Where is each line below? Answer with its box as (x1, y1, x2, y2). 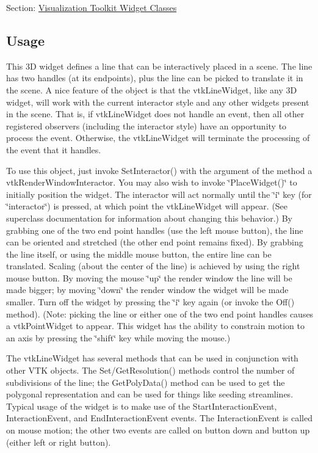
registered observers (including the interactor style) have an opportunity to (6, 119, 287, 132)
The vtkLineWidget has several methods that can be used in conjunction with (6, 352, 298, 364)
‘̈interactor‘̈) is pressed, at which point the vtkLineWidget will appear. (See (6, 200, 288, 212)
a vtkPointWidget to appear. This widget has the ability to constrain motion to (6, 319, 305, 332)
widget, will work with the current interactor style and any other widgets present (6, 95, 309, 108)
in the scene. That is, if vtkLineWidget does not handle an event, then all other (6, 107, 305, 120)
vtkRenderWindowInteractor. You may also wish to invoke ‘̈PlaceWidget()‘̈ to (6, 176, 297, 189)
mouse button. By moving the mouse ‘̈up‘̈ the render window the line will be (6, 271, 292, 284)
